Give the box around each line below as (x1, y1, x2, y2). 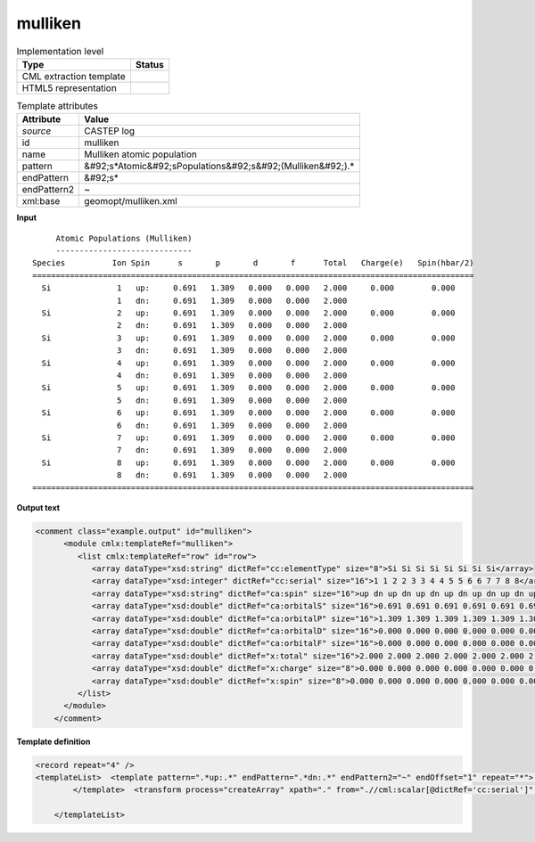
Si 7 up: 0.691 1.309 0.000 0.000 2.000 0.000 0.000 (41, 432, 456, 443)
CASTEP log (84, 125, 136, 137)
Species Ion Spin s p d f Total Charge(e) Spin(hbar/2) (32, 258, 474, 268)
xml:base (21, 195, 61, 208)
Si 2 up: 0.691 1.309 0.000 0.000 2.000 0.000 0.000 (41, 308, 456, 318)
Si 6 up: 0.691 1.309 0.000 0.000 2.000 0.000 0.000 (41, 408, 456, 418)
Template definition (16, 736, 91, 747)
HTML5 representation (21, 81, 118, 94)
